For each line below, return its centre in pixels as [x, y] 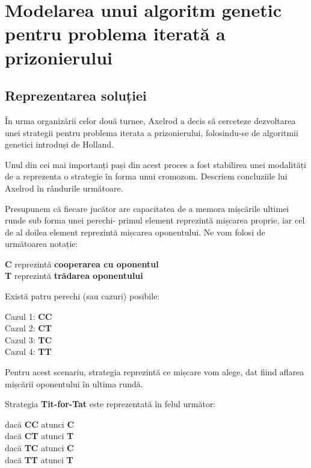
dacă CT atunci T [39, 436]
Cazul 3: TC [29, 339]
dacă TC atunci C [39, 448]
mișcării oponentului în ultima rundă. [74, 383]
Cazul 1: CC [29, 316]
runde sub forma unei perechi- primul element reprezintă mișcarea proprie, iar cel [155, 220]
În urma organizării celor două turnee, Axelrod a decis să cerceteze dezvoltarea [150, 120]
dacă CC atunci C [40, 424]
